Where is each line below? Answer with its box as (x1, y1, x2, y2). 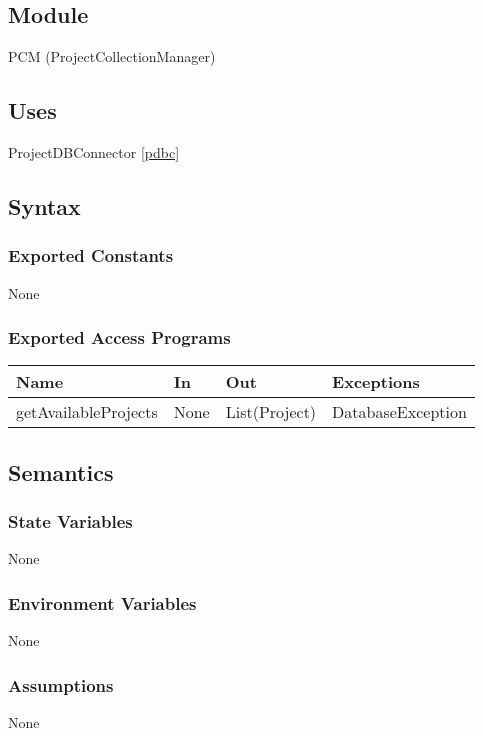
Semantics (8, 456, 114, 487)
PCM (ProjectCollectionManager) (8, 46, 216, 67)
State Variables (8, 509, 133, 534)
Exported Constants (8, 243, 174, 268)
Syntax (8, 190, 81, 221)
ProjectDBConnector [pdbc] (8, 142, 180, 162)
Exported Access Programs (8, 325, 231, 350)
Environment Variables (8, 590, 197, 615)
